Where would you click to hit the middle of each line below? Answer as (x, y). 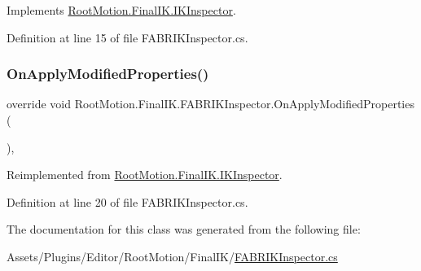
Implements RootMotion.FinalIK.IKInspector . (121, 10)
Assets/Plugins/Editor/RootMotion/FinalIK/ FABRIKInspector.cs (172, 256)
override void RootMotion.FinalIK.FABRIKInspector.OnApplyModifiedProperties (210, 104)
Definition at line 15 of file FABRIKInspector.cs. (127, 37)
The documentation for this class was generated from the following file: (184, 229)
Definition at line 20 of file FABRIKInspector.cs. (127, 201)
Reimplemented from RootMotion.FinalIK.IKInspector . (145, 175)
